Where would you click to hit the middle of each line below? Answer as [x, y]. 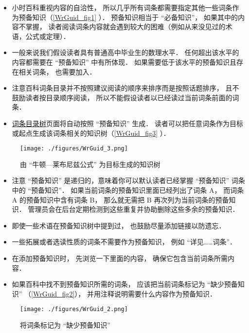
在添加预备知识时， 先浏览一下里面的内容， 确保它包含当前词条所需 [120, 258]
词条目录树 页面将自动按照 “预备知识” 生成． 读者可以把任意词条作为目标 [127, 123]
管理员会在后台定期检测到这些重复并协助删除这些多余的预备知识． [133, 209]
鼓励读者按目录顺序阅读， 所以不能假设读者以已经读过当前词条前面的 [122, 97]
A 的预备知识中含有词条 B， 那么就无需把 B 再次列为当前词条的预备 [120, 199]
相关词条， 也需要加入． [57, 71]
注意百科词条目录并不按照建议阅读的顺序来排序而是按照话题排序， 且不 [125, 88]
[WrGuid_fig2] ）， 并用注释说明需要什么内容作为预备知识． [124, 293]
